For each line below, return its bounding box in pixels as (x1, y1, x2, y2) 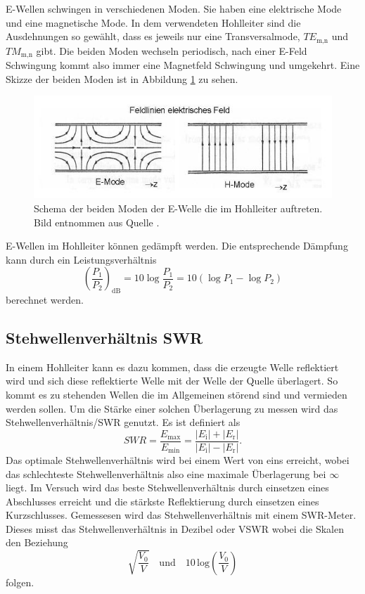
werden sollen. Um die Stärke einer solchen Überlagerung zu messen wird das (6, 401, 338, 415)
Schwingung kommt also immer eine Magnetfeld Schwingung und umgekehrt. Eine (6, 58, 360, 72)
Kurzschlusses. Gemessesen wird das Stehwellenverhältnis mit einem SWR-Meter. (6, 508, 357, 522)
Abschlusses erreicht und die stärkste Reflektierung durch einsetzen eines (6, 493, 319, 508)
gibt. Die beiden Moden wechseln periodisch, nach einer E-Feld (36, 43, 307, 58)
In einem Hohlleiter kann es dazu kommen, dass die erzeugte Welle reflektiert (6, 359, 339, 374)
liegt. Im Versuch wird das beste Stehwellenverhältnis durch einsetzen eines (6, 480, 329, 495)
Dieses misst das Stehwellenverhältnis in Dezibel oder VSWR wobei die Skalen (6, 521, 344, 536)
